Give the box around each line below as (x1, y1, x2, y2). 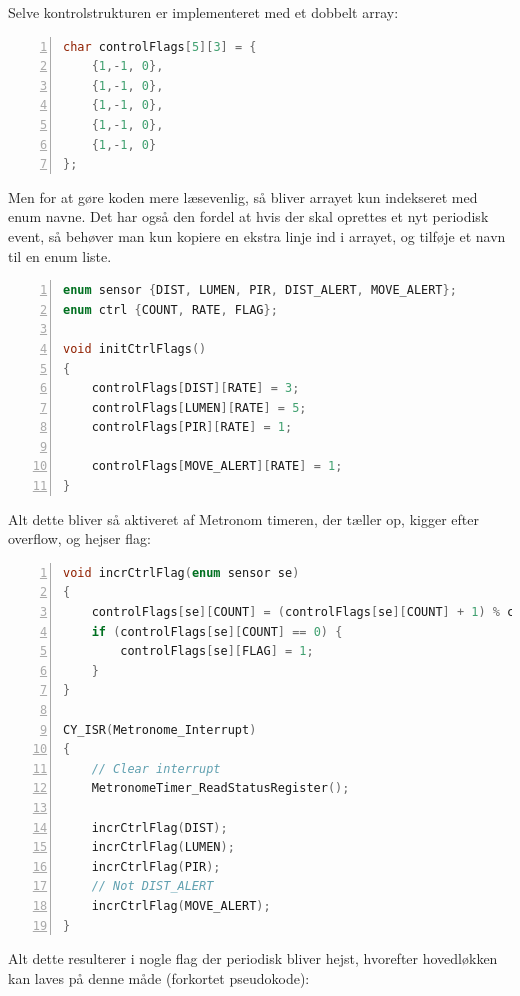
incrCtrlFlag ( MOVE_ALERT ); (91, 898, 271, 913)
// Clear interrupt (91, 761, 221, 776)
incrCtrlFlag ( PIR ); (91, 859, 221, 874)
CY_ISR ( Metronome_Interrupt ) (63, 722, 257, 737)
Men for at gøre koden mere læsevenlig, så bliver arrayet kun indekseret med (8, 186, 478, 207)
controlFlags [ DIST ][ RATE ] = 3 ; (91, 381, 300, 396)
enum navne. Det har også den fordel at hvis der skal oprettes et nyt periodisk (8, 206, 489, 227)
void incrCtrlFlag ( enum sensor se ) (63, 565, 300, 580)
